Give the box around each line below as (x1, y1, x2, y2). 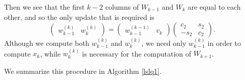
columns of (105, 2, 139, 12)
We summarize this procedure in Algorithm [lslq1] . (4, 65, 162, 76)
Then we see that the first (4, 2, 85, 12)
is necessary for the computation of (82, 48, 192, 59)
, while (40, 48, 61, 59)
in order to (207, 38, 241, 48)
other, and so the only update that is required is (4, 11, 155, 22)
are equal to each (188, 2, 241, 12)
